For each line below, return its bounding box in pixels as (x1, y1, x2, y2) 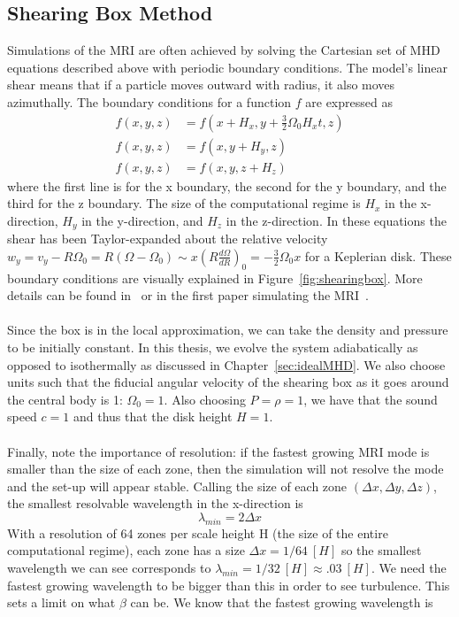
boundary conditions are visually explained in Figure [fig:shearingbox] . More (7, 268, 423, 287)
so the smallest (340, 541, 422, 559)
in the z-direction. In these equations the (226, 211, 447, 229)
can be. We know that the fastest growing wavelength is (130, 593, 433, 612)
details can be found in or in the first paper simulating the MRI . (7, 286, 369, 305)
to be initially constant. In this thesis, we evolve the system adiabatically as (7, 338, 418, 357)
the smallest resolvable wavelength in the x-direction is (7, 494, 303, 513)
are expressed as (305, 92, 393, 111)
